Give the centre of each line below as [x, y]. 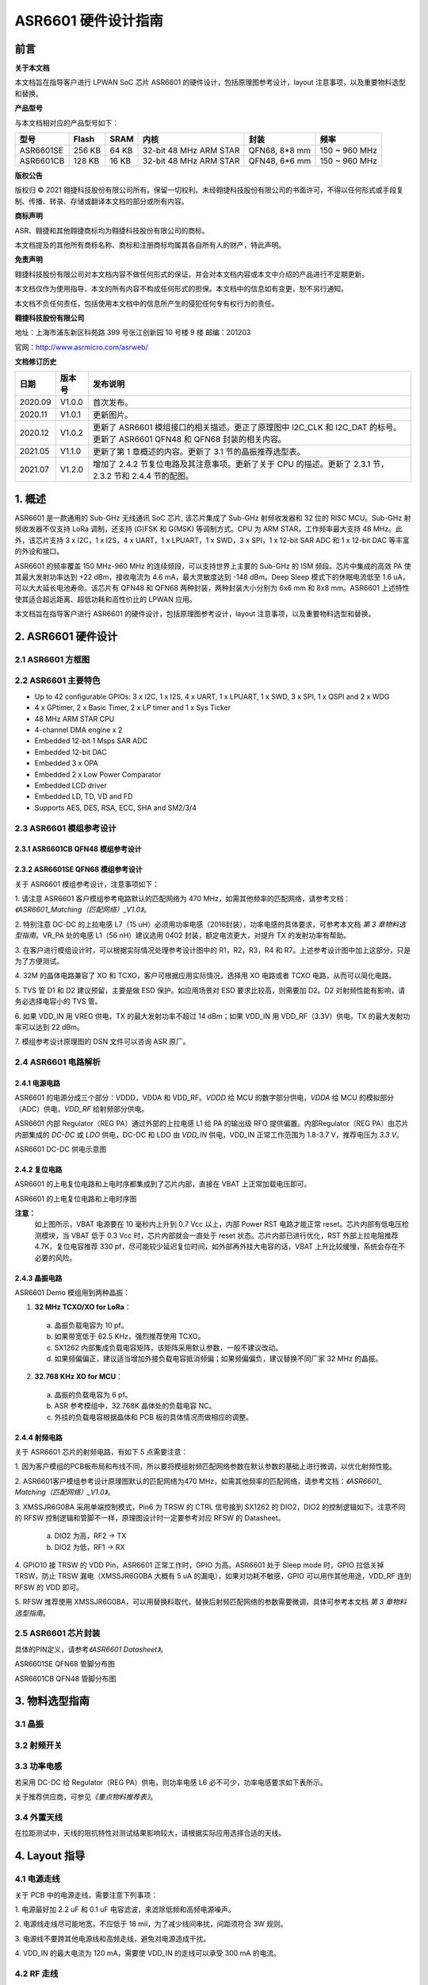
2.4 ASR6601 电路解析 [57, 1062]
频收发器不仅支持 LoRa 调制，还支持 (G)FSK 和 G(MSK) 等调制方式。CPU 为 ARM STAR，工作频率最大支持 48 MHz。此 [209, 529]
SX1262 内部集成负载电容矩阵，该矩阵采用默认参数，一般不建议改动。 [168, 1347]
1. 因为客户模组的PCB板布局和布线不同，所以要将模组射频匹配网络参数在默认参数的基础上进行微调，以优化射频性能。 [205, 1467]
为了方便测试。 [39, 962]
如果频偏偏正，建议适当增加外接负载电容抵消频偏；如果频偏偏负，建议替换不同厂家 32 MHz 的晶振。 [218, 1359]
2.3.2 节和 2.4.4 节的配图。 [143, 476]
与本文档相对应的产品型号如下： [67, 122]
